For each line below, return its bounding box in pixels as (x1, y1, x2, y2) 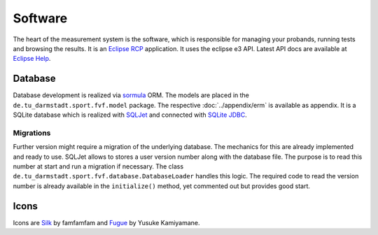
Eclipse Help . (13, 55, 51, 63)
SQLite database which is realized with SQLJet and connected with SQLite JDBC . (13, 111, 248, 119)
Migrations (13, 128, 51, 138)
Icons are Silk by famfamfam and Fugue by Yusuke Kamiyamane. (13, 218, 200, 227)
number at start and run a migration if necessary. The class (13, 162, 184, 171)
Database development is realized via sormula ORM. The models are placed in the (13, 91, 250, 99)
